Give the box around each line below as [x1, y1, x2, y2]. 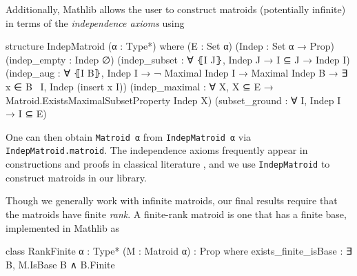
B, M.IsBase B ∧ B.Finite [6, 257, 115, 271]
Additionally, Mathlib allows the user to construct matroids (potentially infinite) [6, 2, 346, 16]
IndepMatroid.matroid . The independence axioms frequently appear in [6, 143, 308, 157]
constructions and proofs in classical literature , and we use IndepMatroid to [6, 157, 330, 171]
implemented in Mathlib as [6, 220, 119, 235]
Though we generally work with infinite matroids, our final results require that [6, 193, 338, 208]
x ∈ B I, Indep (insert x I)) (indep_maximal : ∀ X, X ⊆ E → [6, 79, 274, 93]
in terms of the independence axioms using [6, 15, 185, 30]
